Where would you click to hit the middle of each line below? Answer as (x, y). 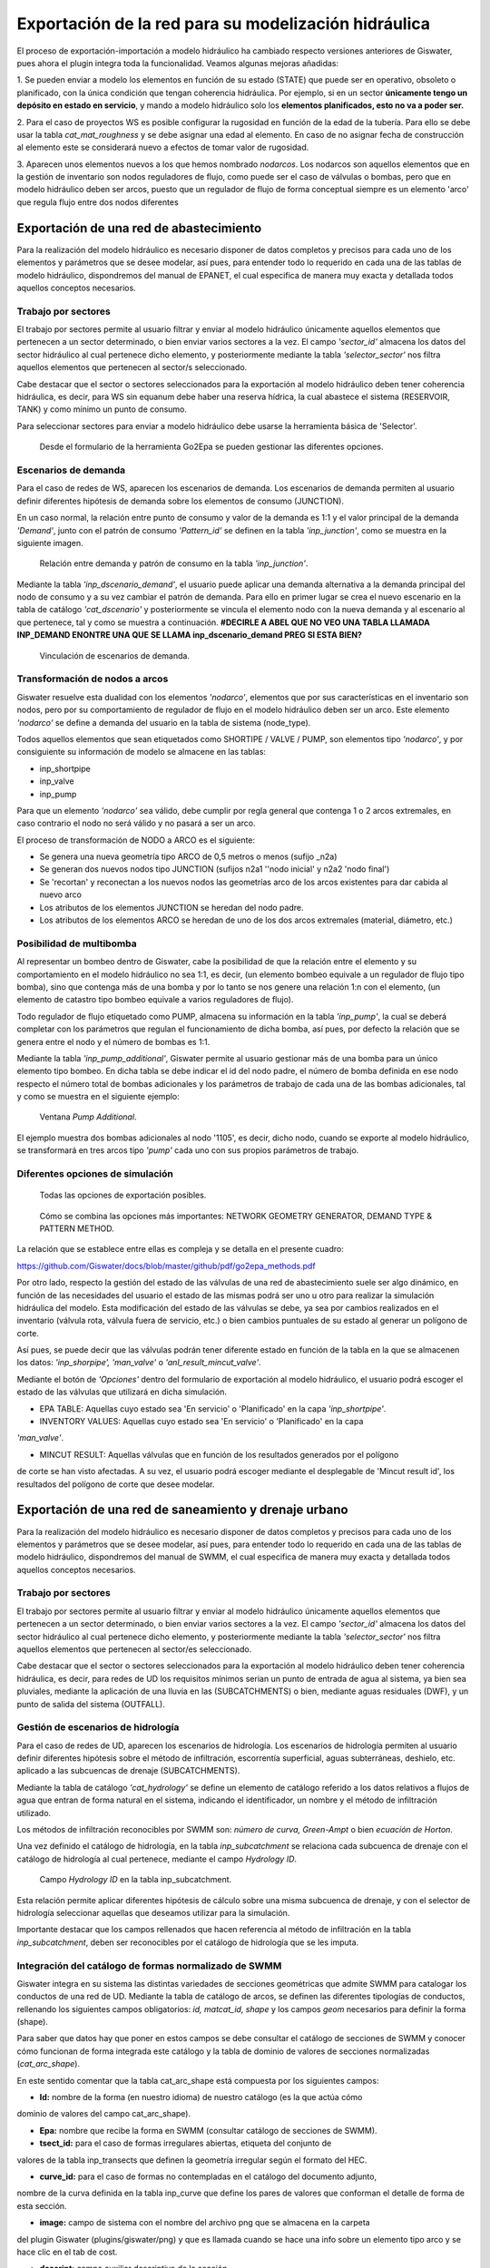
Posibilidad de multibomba (77, 943)
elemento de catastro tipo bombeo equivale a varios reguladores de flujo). (155, 1000)
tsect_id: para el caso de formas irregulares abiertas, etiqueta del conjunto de (186, 2143)
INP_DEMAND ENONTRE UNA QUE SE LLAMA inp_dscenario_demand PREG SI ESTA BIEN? (190, 635)
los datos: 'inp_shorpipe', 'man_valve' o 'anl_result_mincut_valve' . (139, 1363)
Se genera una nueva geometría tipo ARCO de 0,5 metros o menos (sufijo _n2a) (188, 856)
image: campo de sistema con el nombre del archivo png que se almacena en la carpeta (205, 2223)
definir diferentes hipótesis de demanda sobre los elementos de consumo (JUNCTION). (181, 501)
